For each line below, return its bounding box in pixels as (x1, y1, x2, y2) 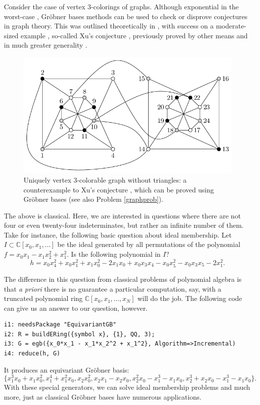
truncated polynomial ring (4, 293, 83, 303)
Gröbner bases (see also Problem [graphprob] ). (24, 194, 163, 204)
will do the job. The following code (137, 293, 242, 303)
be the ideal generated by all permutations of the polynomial (57, 239, 240, 249)
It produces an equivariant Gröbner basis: (4, 364, 130, 375)
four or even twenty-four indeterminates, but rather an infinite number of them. (4, 220, 244, 230)
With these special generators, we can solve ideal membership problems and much (4, 382, 250, 392)
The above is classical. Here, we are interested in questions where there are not (4, 210, 241, 220)
